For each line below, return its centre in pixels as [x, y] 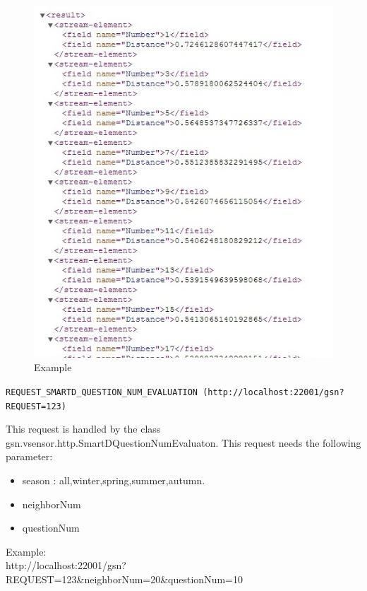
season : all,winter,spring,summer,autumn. [114, 480]
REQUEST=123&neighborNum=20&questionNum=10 [124, 579]
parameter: [29, 456]
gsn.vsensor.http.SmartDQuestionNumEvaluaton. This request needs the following [183, 442]
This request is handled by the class [83, 429]
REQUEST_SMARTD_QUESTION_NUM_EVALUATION [102, 392]
